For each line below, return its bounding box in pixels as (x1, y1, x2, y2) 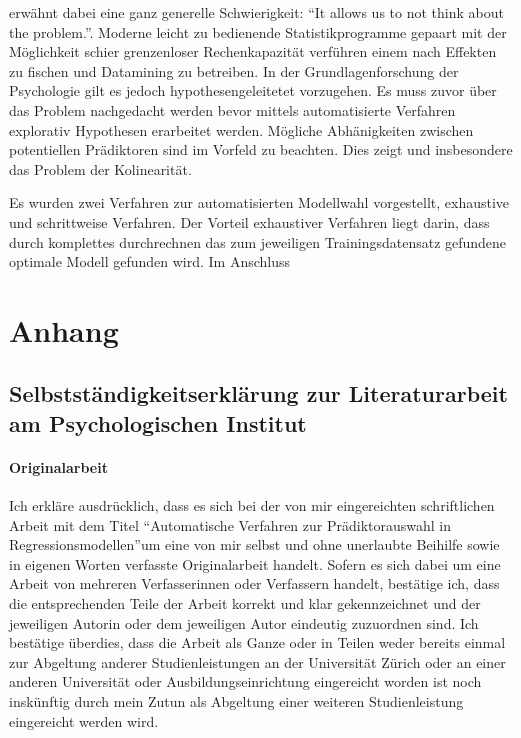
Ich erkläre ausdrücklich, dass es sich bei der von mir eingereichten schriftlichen (9, 495, 495, 516)
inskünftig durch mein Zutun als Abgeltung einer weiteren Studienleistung (9, 691, 464, 711)
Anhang (9, 309, 119, 350)
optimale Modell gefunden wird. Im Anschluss (9, 251, 291, 272)
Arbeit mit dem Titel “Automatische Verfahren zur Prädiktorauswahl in (9, 514, 451, 535)
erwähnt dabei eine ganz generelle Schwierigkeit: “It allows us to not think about (9, 2, 504, 22)
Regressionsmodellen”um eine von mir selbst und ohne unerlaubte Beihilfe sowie (9, 534, 500, 555)
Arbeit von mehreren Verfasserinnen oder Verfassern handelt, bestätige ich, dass (9, 573, 500, 594)
